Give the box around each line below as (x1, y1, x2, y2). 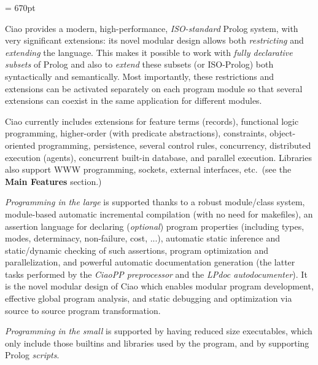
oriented (5, 138, 36, 151)
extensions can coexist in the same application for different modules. (5, 94, 262, 107)
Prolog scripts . (5, 348, 60, 361)
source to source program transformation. (5, 304, 161, 316)
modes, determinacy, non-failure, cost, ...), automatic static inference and (5, 232, 280, 245)
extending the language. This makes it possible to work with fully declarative (5, 45, 293, 58)
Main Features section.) (5, 175, 102, 187)
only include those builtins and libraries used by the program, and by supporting (5, 336, 309, 349)
